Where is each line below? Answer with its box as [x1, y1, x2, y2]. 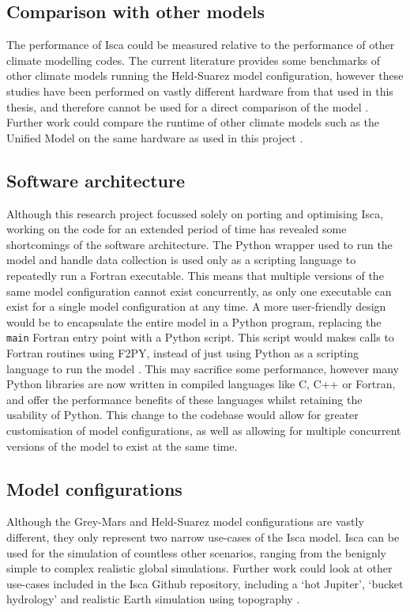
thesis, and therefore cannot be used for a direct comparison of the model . [6, 98, 369, 115]
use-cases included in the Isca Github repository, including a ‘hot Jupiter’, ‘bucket [6, 575, 404, 591]
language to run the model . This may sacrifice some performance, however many [6, 360, 399, 376]
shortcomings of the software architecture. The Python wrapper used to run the [6, 236, 393, 252]
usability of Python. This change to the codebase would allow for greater [6, 406, 359, 423]
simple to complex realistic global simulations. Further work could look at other [6, 560, 393, 576]
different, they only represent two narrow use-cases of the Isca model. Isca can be [6, 528, 400, 545]
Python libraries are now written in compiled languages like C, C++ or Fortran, [6, 376, 396, 392]
